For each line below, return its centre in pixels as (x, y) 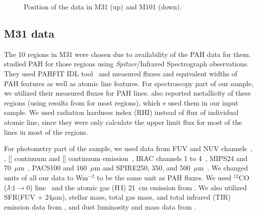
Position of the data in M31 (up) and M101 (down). (103, 6)
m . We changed (223, 168)
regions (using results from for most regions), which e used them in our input (121, 102)
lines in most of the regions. (46, 132)
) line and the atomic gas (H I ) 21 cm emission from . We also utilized (138, 187)
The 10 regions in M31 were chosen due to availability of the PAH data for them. (128, 54)
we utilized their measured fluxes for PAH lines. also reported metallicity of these (128, 93)
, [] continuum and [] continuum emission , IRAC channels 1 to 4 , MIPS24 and (126, 158)
